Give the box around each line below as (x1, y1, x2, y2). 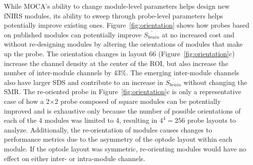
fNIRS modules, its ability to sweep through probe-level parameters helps (4, 10, 223, 20)
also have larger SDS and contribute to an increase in (4, 77, 163, 87)
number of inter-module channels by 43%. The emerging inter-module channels (4, 67, 239, 78)
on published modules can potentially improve (4, 29, 142, 39)
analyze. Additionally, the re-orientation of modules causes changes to (4, 124, 212, 134)
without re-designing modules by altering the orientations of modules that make (4, 39, 243, 49)
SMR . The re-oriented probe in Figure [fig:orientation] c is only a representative (4, 86, 241, 97)
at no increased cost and (161, 29, 234, 39)
